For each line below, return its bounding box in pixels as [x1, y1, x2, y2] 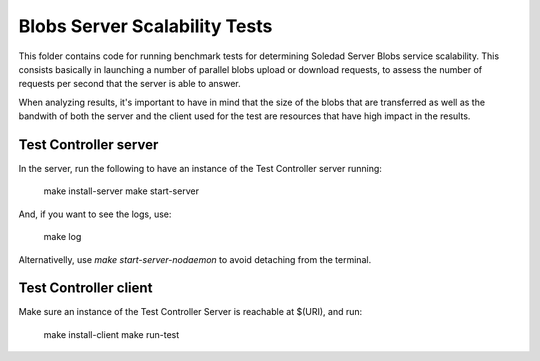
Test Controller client [18, 280, 153, 297]
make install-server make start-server [43, 185, 200, 197]
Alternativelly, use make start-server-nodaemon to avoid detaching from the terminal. [18, 253, 372, 265]
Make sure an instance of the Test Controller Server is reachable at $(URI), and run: [18, 306, 363, 318]
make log [43, 231, 82, 243]
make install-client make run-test [43, 328, 180, 340]
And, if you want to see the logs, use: [18, 208, 172, 220]
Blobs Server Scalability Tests [18, 15, 273, 37]
